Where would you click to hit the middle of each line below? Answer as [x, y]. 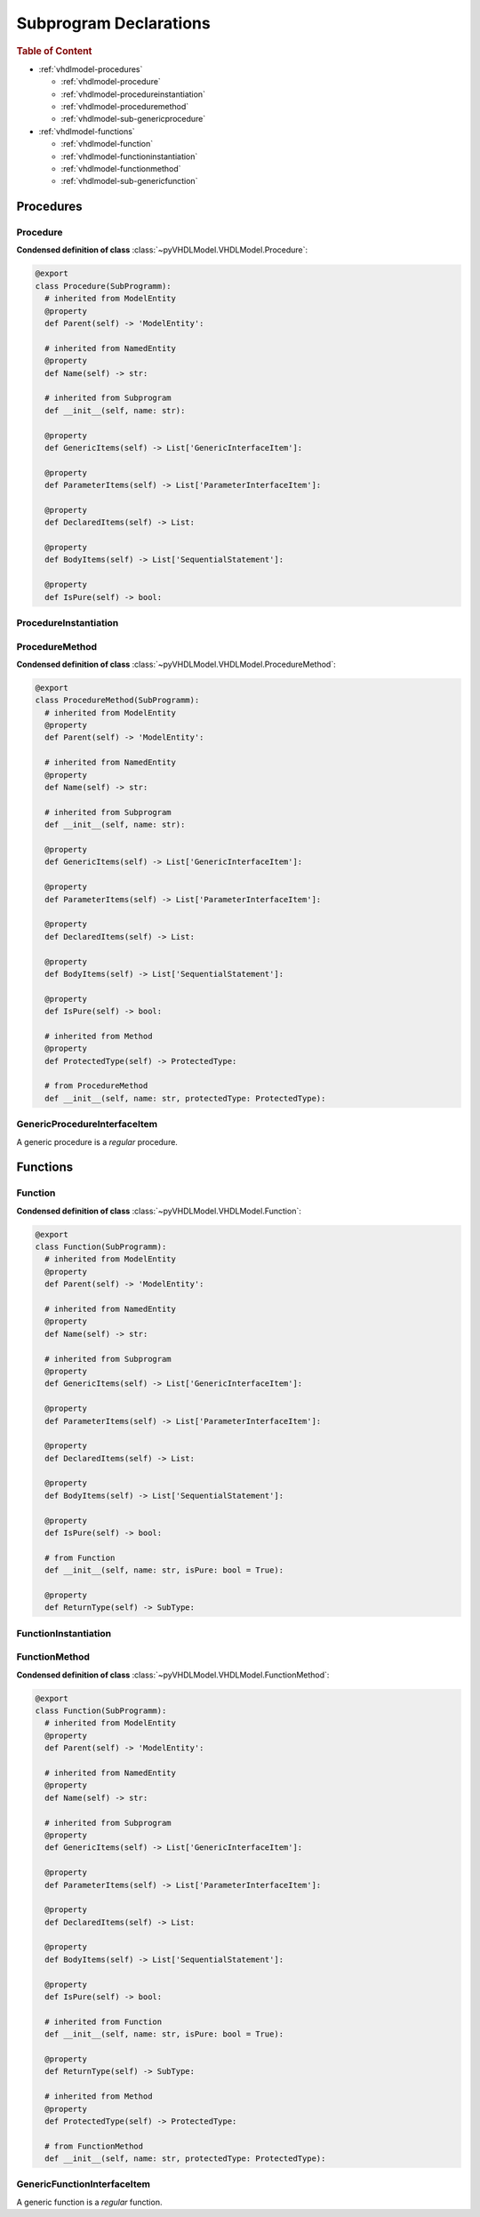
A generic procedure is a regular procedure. [97, 1141]
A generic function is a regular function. [89, 2202]
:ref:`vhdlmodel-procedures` [91, 69]
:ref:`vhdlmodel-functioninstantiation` [129, 156]
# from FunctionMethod [94, 2146]
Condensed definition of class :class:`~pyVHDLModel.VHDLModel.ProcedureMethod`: [176, 664]
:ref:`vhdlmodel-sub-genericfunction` [129, 181]
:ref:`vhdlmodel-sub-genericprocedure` [133, 119]
